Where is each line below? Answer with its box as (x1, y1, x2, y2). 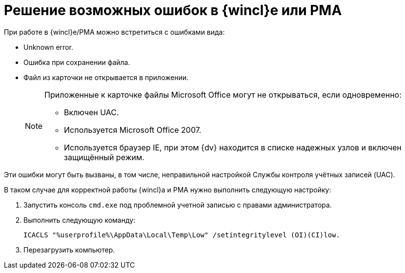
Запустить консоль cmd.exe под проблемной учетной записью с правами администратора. (23, 200, 332, 209)
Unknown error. (23, 42, 73, 51)
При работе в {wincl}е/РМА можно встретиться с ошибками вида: (4, 27, 225, 36)
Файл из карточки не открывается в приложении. (23, 73, 189, 82)
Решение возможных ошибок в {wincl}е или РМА (4, 2, 342, 19)
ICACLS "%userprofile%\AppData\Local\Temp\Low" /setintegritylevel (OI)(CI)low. (23, 231, 341, 239)
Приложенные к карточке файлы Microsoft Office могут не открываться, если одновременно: (44, 89, 402, 100)
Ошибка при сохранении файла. (23, 58, 130, 66)
